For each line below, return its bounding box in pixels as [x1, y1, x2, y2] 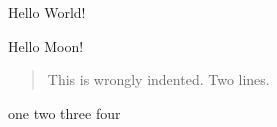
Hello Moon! [8, 35, 84, 56]
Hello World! [8, 2, 86, 22]
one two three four [8, 102, 121, 123]
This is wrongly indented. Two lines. [47, 69, 270, 90]
